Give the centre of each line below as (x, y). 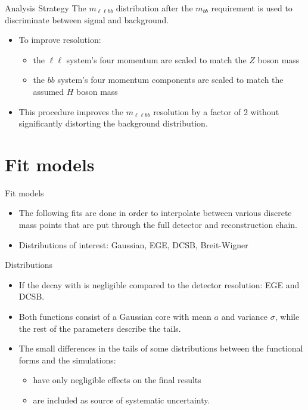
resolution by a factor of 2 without (216, 111)
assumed (49, 91)
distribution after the (154, 8)
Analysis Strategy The (46, 8)
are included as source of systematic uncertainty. (122, 400)
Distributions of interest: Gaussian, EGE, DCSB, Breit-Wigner (133, 244)
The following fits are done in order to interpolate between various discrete (155, 213)
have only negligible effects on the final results (117, 380)
